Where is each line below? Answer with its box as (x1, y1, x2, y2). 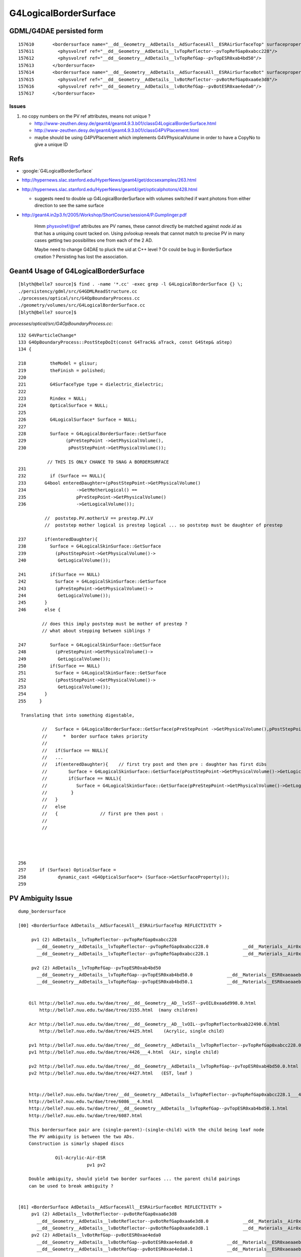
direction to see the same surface (34, 203, 104, 209)
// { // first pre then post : (42, 811, 164, 817)
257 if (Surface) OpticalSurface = (18, 867, 116, 873)
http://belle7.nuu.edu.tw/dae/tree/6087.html (28, 1113, 143, 1118)
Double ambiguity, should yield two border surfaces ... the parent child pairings (28, 1176, 241, 1182)
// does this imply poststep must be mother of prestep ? (42, 621, 188, 626)
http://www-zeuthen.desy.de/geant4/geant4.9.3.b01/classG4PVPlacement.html (34, 127, 199, 133)
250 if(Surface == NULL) (18, 663, 100, 669)
